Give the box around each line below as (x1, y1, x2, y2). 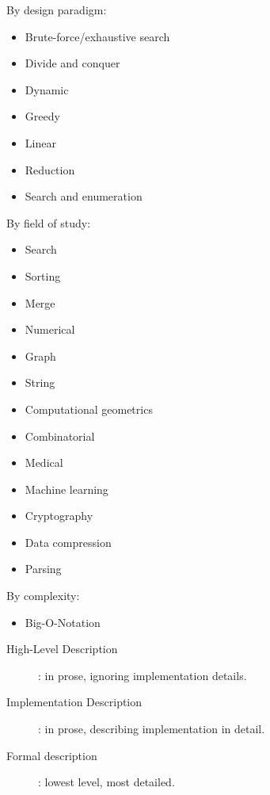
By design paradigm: (6, 2, 107, 17)
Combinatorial (25, 427, 95, 444)
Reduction (25, 161, 75, 178)
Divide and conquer (25, 55, 120, 71)
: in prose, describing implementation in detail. (38, 720, 265, 737)
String (25, 374, 55, 391)
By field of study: (6, 214, 91, 231)
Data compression (25, 533, 112, 550)
